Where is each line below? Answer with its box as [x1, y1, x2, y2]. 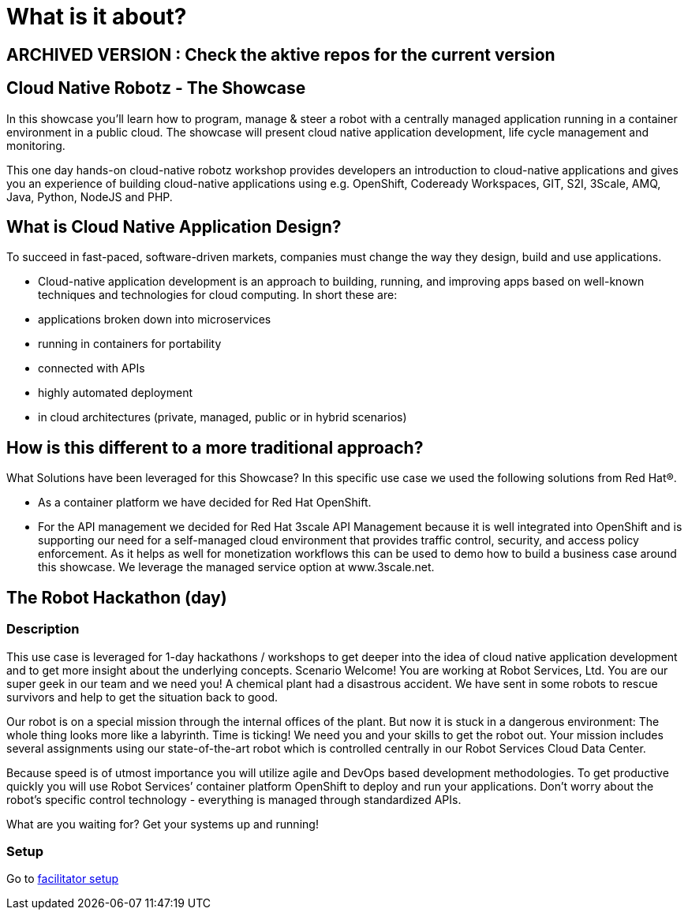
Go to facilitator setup [6, 872, 119, 886]
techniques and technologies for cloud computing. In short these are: [38, 288, 398, 302]
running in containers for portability [38, 337, 222, 351]
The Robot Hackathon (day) [6, 587, 227, 608]
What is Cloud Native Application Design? [6, 217, 342, 237]
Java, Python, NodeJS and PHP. [6, 189, 173, 204]
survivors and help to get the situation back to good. [6, 690, 279, 704]
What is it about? [6, 3, 187, 30]
